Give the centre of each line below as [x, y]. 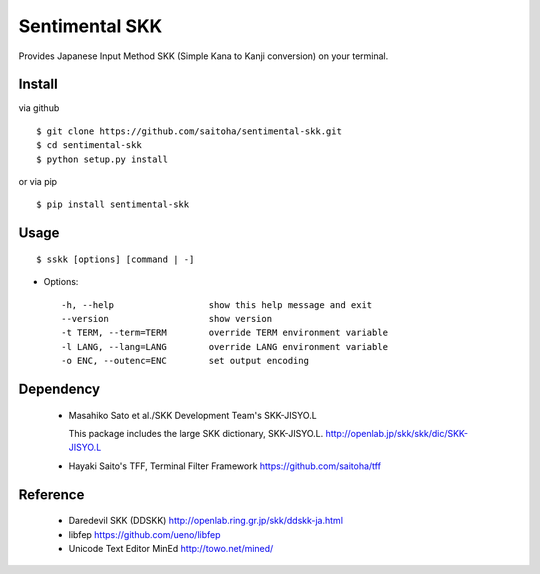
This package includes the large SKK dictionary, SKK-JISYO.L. [196, 433]
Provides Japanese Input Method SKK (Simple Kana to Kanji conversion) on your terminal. [203, 56]
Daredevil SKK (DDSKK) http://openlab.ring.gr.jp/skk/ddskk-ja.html [206, 521]
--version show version [167, 318]
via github [39, 108]
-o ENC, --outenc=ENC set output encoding [185, 361]
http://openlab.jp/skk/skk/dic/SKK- [397, 433]
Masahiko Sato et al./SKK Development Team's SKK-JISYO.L [192, 415]
